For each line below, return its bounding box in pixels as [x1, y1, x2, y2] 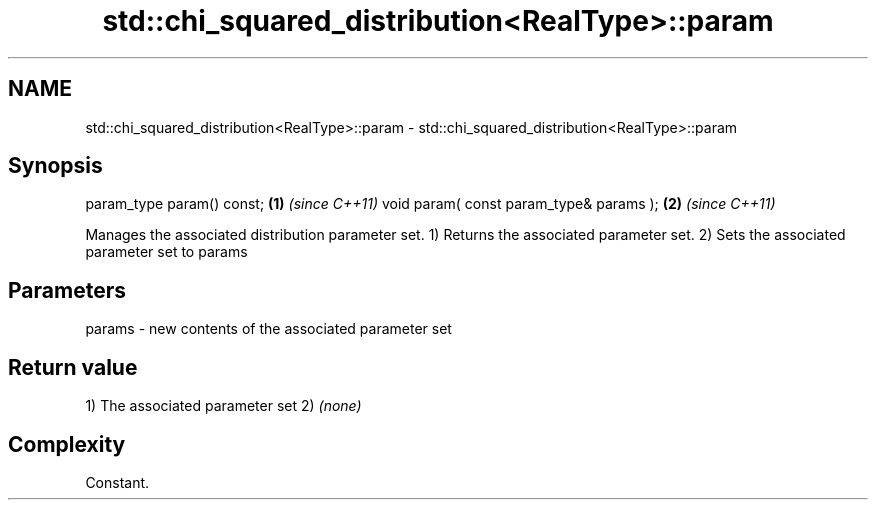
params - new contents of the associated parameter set [85, 320, 452, 338]
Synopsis [8, 153, 103, 179]
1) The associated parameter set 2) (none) [85, 397, 362, 415]
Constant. [85, 473, 150, 491]
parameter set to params [85, 243, 248, 261]
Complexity [8, 431, 126, 457]
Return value [8, 354, 138, 380]
